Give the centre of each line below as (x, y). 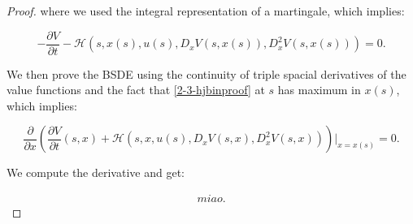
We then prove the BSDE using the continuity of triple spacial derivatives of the (206, 73)
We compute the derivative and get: (96, 172)
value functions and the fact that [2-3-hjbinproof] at (136, 90)
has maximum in (319, 90)
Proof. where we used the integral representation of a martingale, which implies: (206, 11)
